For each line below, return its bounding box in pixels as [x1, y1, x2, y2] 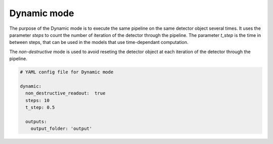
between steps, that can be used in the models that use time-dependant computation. [9, 39, 189, 45]
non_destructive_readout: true [25, 90, 106, 96]
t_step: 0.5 [25, 105, 55, 111]
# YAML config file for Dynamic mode [20, 69, 114, 75]
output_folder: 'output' [30, 126, 93, 131]
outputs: [25, 119, 47, 124]
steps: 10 [25, 98, 50, 103]
